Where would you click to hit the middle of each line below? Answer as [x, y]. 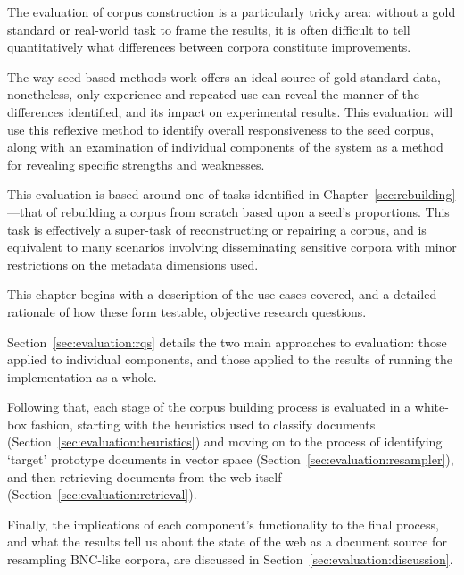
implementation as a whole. [82, 376]
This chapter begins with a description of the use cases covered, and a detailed [222, 294]
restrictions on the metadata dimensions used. [133, 264]
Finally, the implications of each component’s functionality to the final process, [223, 524]
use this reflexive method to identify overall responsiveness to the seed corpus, [220, 129]
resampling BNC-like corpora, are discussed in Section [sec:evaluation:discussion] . [230, 559]
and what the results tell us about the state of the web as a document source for [227, 542]
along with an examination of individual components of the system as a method [225, 147]
